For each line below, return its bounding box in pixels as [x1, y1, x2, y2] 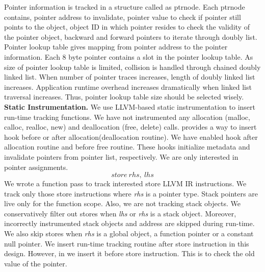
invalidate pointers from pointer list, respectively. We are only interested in [4, 151, 238, 162]
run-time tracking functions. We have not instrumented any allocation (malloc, [4, 111, 250, 122]
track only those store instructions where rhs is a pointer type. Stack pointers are [4, 188, 258, 199]
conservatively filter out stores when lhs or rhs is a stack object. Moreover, [4, 208, 236, 218]
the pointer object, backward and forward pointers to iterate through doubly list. [4, 31, 257, 42]
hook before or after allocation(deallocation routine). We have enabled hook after [4, 131, 258, 142]
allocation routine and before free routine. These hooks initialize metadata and [4, 141, 250, 152]
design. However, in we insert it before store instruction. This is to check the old [4, 248, 255, 259]
